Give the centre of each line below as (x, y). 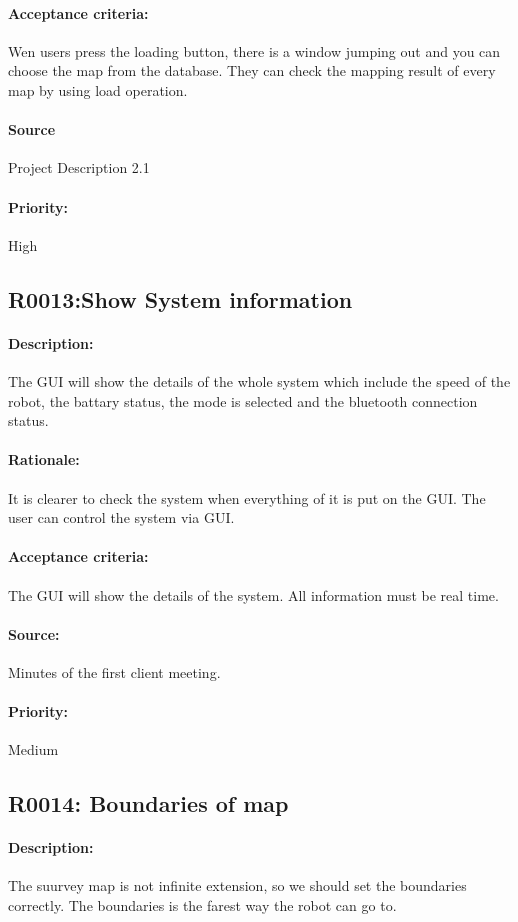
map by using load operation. (98, 89)
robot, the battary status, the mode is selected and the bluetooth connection (243, 400)
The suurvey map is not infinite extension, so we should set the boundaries (237, 885)
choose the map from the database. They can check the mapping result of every (252, 70)
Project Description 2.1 (79, 167)
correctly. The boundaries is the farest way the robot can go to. (202, 905)
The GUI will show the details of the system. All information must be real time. (253, 594)
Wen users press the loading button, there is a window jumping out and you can (254, 50)
